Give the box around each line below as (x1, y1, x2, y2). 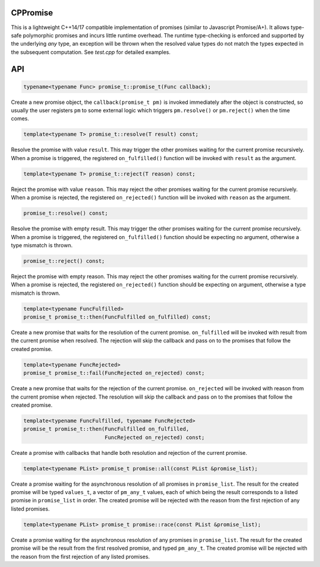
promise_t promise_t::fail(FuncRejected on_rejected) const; (23, 369, 205, 377)
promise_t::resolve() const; (23, 210, 108, 216)
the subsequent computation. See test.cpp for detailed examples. (11, 48, 171, 56)
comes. (11, 115, 30, 122)
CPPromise (11, 8, 53, 18)
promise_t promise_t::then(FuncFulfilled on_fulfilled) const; (23, 314, 212, 320)
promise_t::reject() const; (23, 257, 105, 264)
